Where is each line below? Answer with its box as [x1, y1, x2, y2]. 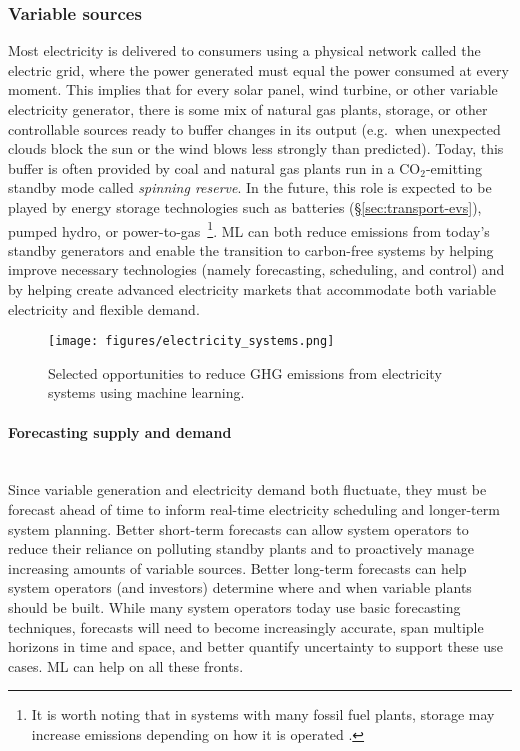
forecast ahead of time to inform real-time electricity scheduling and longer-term [8, 499, 500, 520]
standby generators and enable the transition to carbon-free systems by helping [8, 239, 494, 260]
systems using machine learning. [48, 382, 245, 403]
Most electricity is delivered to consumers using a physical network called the [8, 40, 481, 61]
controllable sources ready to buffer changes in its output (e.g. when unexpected [8, 118, 501, 139]
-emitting [425, 157, 482, 178]
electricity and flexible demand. [8, 298, 200, 319]
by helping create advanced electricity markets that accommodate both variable [8, 279, 496, 299]
